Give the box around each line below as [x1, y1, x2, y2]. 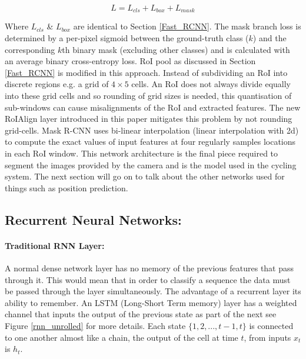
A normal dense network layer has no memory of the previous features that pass [5, 261, 294, 274]
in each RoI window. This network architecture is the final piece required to [5, 147, 278, 159]
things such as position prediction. [5, 181, 128, 194]
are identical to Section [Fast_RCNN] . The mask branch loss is [73, 20, 301, 32]
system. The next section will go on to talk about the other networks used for [5, 170, 285, 182]
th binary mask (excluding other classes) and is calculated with [62, 43, 290, 55]
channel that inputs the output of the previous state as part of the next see [5, 308, 277, 320]
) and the [252, 32, 287, 44]
